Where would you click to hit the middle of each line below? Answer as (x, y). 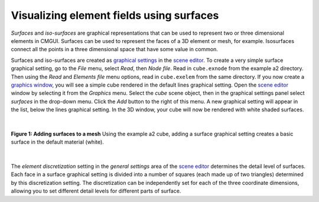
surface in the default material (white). (58, 142)
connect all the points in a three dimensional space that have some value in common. (115, 49)
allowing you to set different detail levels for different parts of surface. (96, 191)
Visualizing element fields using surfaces (115, 15)
